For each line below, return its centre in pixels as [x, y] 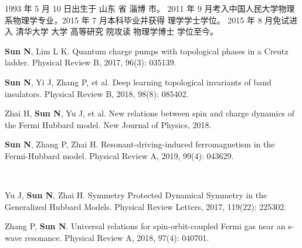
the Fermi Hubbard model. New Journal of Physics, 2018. [108, 124]
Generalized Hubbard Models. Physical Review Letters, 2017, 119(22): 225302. [146, 206]
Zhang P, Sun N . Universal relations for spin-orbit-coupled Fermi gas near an [145, 226]
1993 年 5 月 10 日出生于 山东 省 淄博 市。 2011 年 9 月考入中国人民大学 [142, 8]
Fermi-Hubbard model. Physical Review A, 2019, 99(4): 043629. [119, 155]
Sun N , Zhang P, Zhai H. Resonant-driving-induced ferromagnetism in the [140, 144]
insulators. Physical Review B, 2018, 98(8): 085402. [97, 93]
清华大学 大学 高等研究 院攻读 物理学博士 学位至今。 [117, 31]
